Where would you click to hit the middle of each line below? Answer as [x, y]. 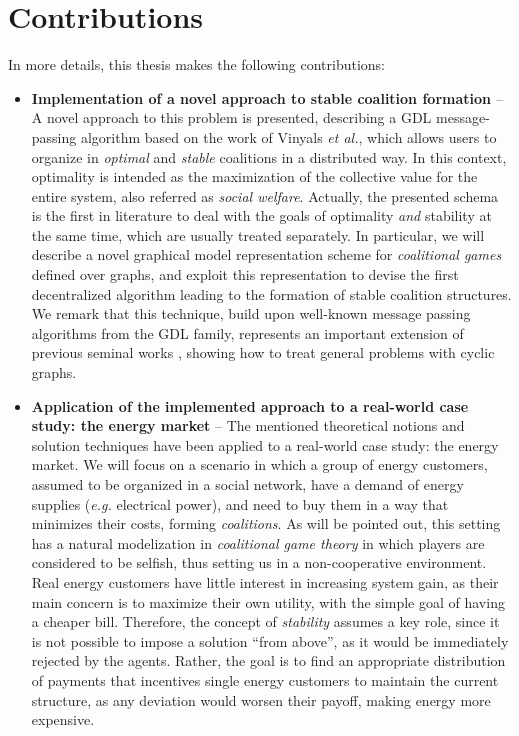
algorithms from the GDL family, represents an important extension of [247, 332]
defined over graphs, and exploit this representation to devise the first [245, 274]
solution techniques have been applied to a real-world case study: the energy [265, 444]
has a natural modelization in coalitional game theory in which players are [258, 542]
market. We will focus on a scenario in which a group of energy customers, [259, 464]
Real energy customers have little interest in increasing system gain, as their [265, 581]
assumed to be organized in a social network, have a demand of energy [247, 484]
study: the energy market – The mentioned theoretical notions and [248, 425]
